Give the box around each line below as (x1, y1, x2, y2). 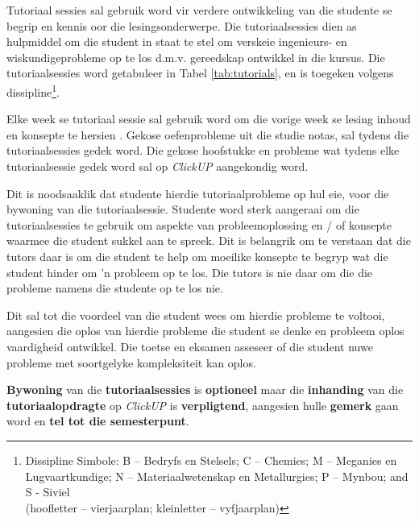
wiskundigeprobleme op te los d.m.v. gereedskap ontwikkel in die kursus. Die (6, 48, 385, 65)
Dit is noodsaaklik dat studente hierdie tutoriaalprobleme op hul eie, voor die (6, 184, 389, 201)
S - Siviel (25, 483, 70, 500)
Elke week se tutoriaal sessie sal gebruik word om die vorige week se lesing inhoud (6, 110, 411, 127)
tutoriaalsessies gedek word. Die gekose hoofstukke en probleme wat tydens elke (6, 142, 400, 159)
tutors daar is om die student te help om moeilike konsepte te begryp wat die (6, 247, 388, 264)
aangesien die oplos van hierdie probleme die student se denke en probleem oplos (6, 322, 404, 339)
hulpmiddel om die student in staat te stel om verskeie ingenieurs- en (6, 33, 347, 50)
